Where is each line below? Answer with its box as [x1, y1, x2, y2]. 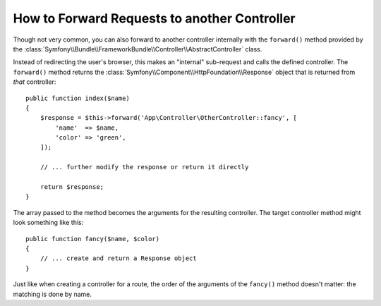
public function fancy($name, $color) [25, 235, 160, 243]
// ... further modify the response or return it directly [40, 163, 249, 171]
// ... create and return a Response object [40, 255, 197, 262]
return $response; [40, 183, 104, 191]
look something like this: [13, 219, 84, 227]
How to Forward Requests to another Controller [13, 11, 296, 26]
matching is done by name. [13, 290, 92, 298]
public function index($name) [25, 94, 131, 102]
